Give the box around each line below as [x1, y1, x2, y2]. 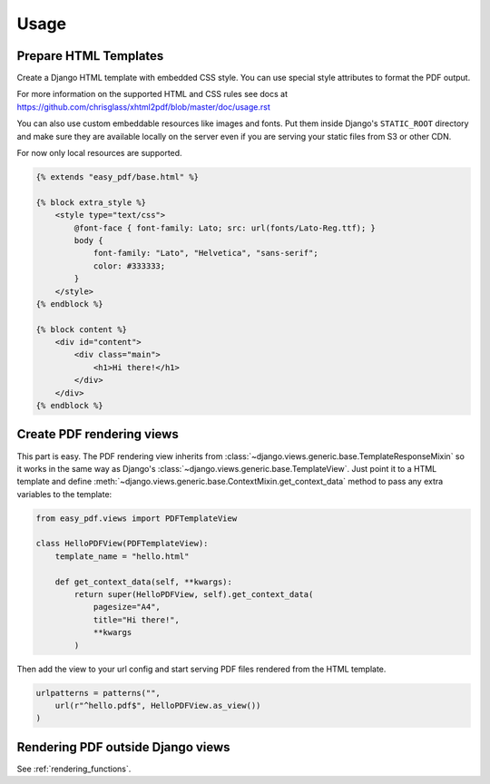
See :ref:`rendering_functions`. [16, 763, 132, 774]
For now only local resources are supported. [16, 148, 182, 159]
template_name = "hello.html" [54, 551, 190, 562]
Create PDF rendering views [16, 426, 179, 442]
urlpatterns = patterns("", [35, 688, 161, 698]
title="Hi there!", [93, 614, 181, 625]
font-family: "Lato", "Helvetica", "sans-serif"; [93, 248, 318, 259]
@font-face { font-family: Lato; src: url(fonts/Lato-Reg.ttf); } [73, 222, 377, 233]
